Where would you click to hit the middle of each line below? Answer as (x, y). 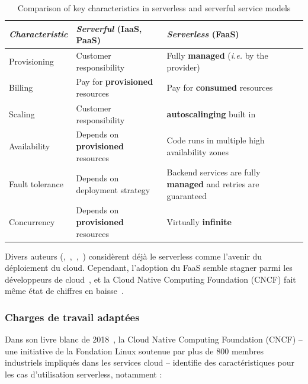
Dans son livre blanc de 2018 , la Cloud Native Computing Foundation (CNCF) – (154, 339)
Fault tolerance (36, 183)
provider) (183, 67)
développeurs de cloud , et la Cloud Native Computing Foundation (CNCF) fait (150, 279)
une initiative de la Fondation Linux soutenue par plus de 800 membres (134, 351)
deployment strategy (113, 189)
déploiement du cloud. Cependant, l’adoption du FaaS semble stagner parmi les (149, 268)
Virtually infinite (199, 222)
